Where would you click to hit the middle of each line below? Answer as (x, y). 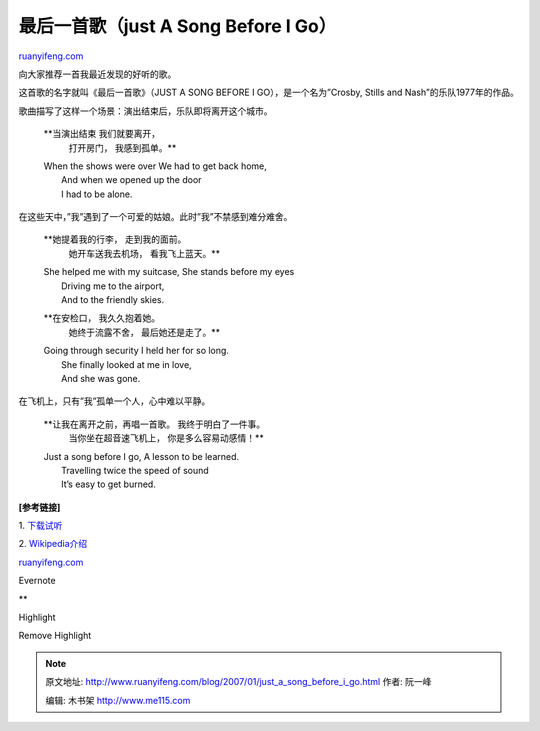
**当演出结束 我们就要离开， (101, 134)
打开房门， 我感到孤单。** (122, 147)
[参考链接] (39, 507)
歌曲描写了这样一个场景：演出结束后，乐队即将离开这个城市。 (145, 111)
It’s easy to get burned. (109, 484)
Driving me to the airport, (113, 286)
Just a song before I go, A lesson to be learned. (141, 456)
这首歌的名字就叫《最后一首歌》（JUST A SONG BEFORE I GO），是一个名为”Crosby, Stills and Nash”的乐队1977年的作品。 (268, 92)
